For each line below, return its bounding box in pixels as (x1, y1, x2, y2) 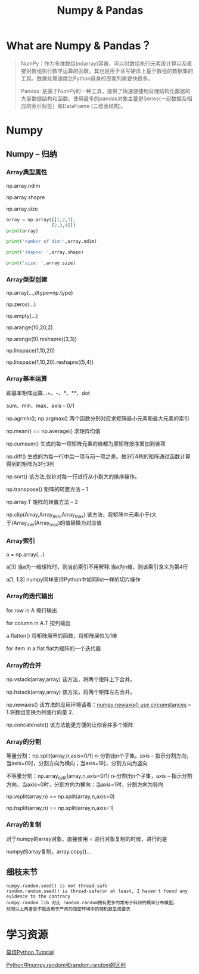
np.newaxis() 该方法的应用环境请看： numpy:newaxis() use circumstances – (6, 701, 191, 709)
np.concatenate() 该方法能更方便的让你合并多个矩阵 (6, 721, 134, 728)
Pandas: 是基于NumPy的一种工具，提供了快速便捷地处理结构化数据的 (20, 87, 191, 94)
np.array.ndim (6, 182, 41, 189)
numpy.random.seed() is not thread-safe (6, 883, 108, 889)
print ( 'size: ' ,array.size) (6, 260, 76, 266)
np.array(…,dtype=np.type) (6, 289, 73, 296)
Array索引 (6, 537, 36, 545)
